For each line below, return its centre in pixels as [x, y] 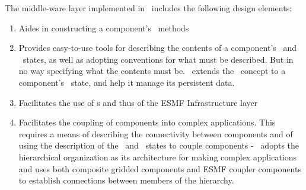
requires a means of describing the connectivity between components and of [156, 133]
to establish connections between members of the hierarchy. [126, 180]
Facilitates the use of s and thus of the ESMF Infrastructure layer [138, 102]
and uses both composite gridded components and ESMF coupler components [160, 168]
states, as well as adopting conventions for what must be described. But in [158, 59]
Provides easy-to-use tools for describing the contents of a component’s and [158, 48]
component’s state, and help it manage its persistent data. [127, 82]
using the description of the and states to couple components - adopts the [159, 145]
